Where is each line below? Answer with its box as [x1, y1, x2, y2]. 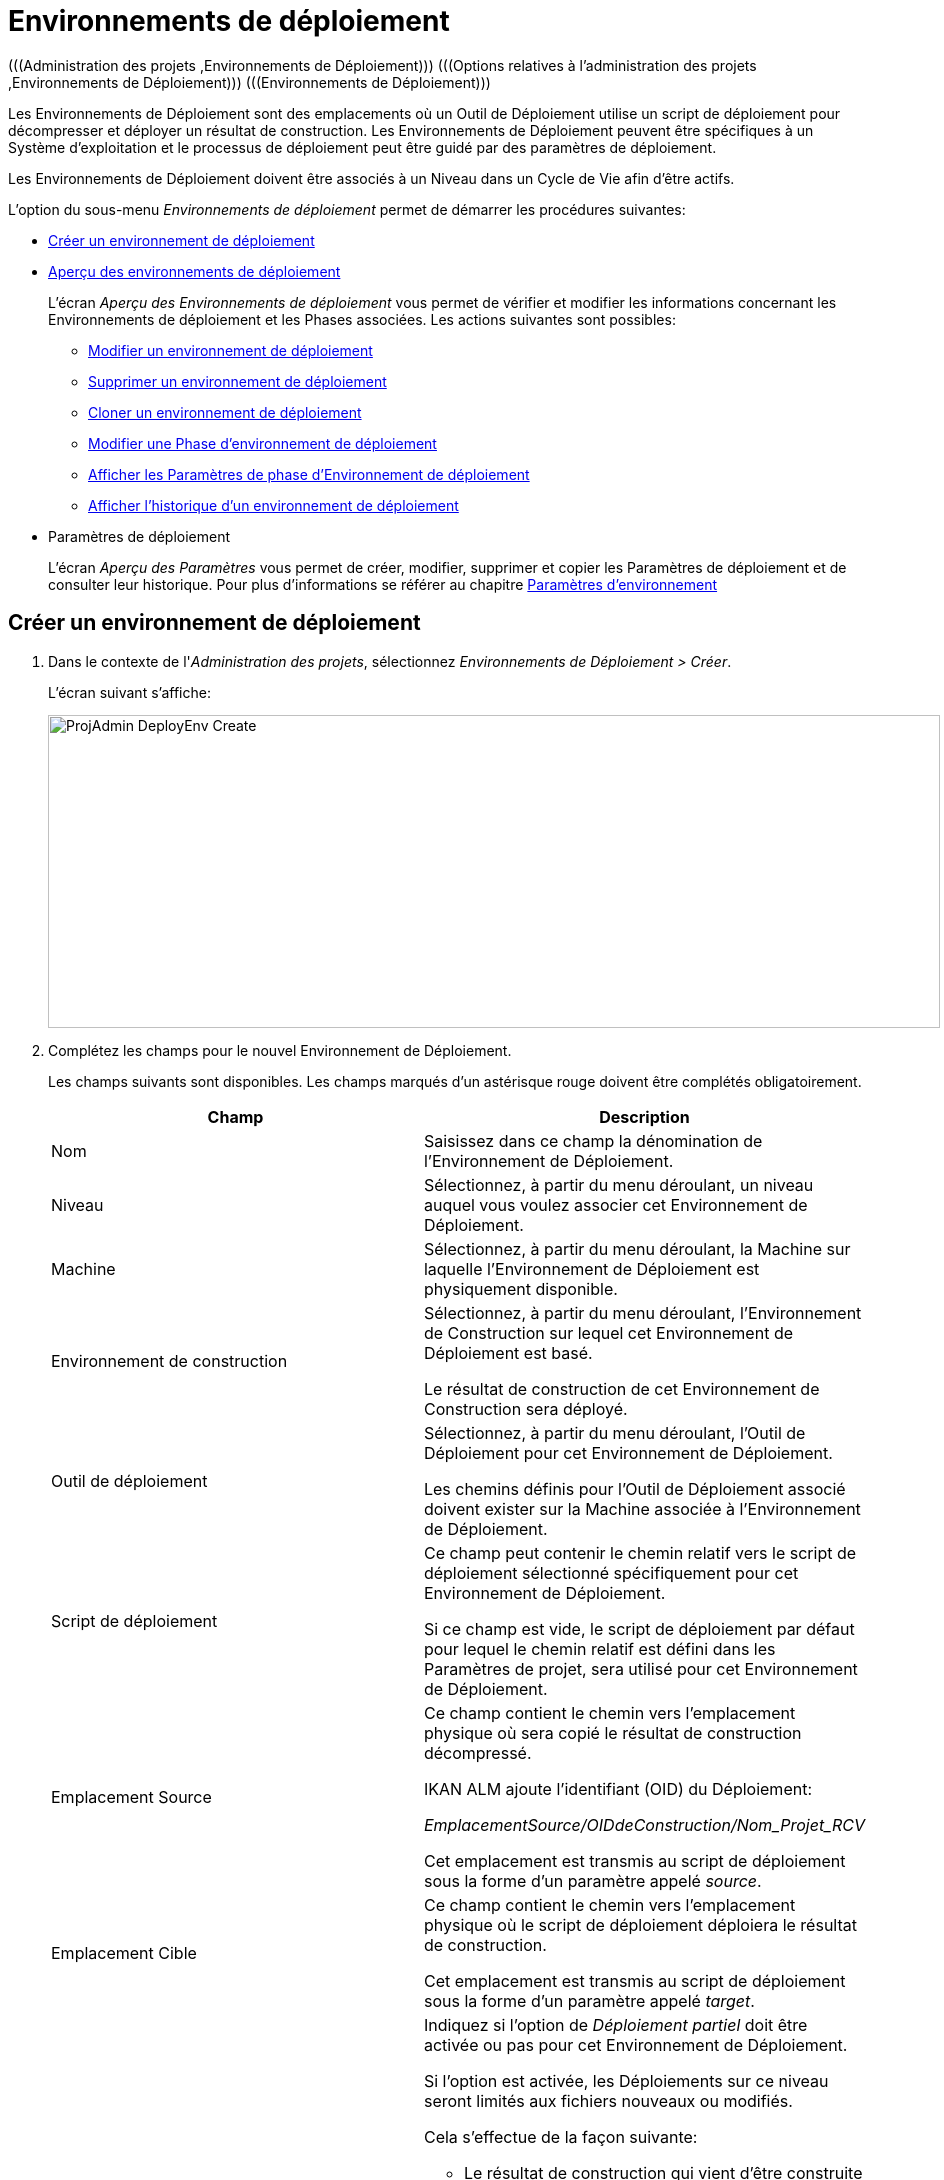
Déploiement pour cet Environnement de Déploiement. [423, 1442, 833, 1463]
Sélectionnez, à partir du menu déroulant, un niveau [423, 1174, 814, 1195]
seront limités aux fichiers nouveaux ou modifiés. [423, 2090, 793, 2111]
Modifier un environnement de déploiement [88, 341, 373, 359]
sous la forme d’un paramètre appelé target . [423, 1990, 755, 2011]
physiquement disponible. [423, 1278, 618, 1299]
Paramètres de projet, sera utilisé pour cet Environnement [423, 1658, 858, 1679]
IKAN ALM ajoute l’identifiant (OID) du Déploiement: [423, 1778, 813, 1799]
